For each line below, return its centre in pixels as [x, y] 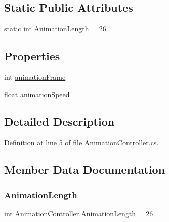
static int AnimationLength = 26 [55, 29]
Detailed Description [59, 121]
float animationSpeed [37, 94]
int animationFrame [35, 77]
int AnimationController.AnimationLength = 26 [79, 213]
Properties [32, 56]
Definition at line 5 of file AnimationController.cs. [81, 142]
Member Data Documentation [85, 170]
